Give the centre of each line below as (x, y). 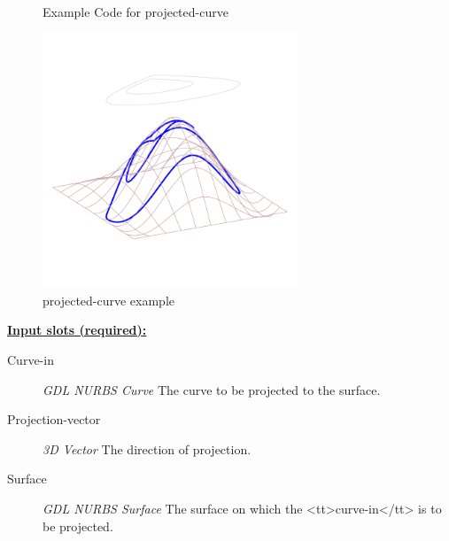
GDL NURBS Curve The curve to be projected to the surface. (212, 389)
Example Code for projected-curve (135, 11)
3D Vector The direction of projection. (147, 448)
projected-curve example (109, 300)
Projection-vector (54, 419)
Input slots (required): (77, 330)
